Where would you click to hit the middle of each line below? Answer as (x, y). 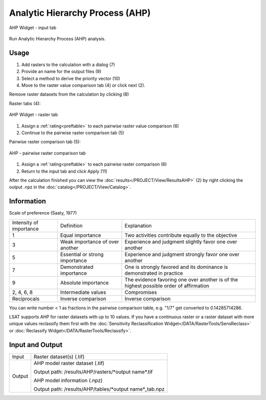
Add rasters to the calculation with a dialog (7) (68, 65)
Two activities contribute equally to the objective (181, 235)
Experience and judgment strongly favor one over (182, 254)
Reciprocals (26, 298)
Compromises (141, 292)
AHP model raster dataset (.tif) (69, 363)
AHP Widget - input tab (33, 28)
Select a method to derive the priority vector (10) (71, 78)
